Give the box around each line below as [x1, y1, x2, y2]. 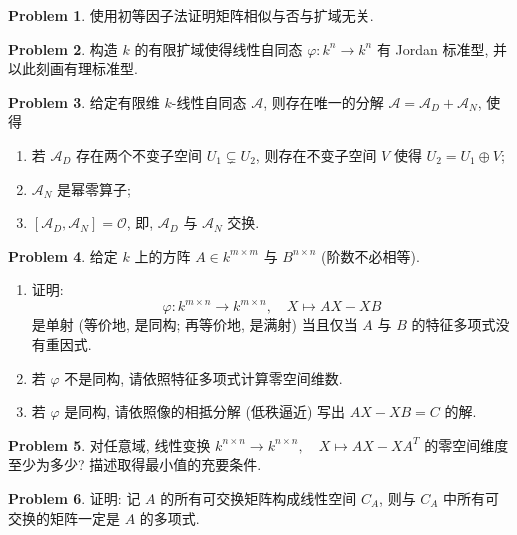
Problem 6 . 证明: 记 [8, 488, 141, 508]
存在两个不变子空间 [76, 144, 203, 165]
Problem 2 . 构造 [8, 38, 118, 59]
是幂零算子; [57, 178, 132, 199]
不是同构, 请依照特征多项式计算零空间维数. [64, 367, 343, 388]
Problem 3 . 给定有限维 [8, 91, 160, 112]
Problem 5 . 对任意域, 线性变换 [8, 434, 211, 455]
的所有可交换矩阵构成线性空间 [160, 488, 357, 508]
